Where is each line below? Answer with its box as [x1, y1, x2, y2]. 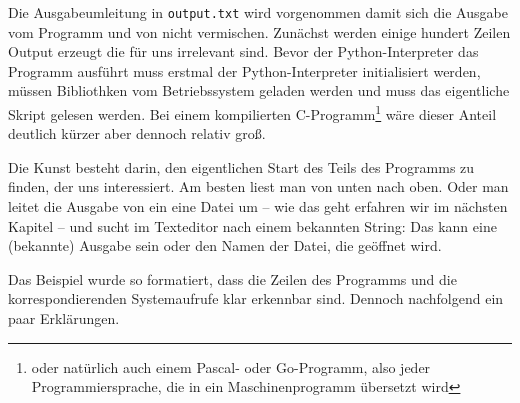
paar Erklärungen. [8, 308, 120, 329]
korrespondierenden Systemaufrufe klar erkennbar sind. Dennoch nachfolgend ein [8, 288, 504, 309]
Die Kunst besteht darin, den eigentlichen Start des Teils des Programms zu [8, 156, 475, 177]
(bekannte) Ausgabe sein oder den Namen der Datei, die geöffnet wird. [8, 235, 442, 256]
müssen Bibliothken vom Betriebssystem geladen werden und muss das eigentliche [8, 80, 510, 101]
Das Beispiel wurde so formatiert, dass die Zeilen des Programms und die [8, 268, 457, 289]
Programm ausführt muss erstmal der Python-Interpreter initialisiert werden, [8, 60, 481, 81]
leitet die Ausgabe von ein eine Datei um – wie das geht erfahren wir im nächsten [8, 196, 508, 217]
